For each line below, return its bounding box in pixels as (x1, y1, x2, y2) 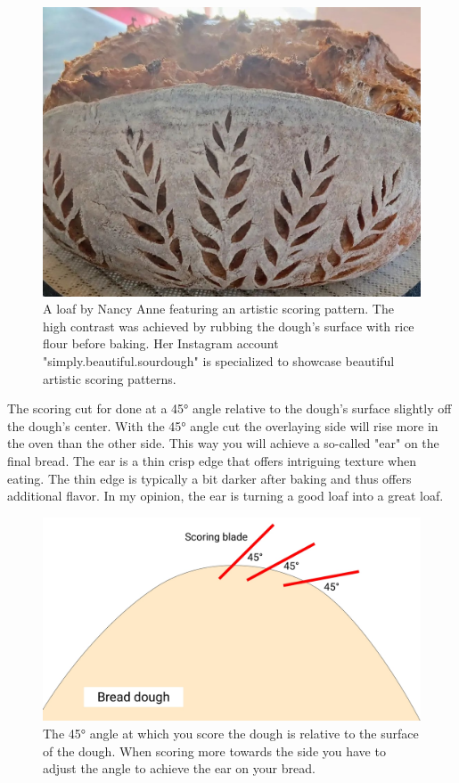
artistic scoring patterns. (43, 369, 176, 387)
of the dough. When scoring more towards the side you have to (43, 741, 386, 760)
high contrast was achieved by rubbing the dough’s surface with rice (43, 316, 414, 335)
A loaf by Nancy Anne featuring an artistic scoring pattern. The (43, 299, 394, 318)
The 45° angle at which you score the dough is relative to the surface (43, 723, 419, 742)
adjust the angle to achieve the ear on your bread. (43, 759, 316, 778)
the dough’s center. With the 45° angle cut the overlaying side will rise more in (7, 416, 439, 435)
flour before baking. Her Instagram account (43, 334, 279, 353)
